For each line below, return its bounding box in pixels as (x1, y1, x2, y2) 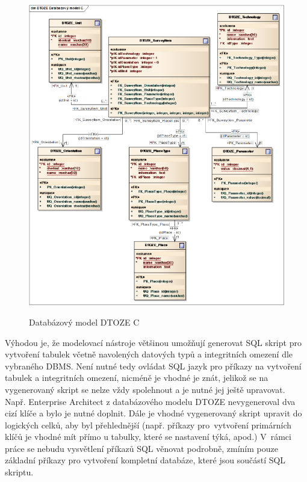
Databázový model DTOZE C (29, 315, 140, 328)
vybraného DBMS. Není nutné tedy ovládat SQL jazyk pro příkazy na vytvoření (5, 359, 302, 372)
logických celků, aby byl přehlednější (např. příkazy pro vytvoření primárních (5, 418, 292, 431)
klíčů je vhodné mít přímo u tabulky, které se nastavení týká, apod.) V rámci (5, 430, 291, 443)
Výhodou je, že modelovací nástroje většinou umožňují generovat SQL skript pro (5, 336, 302, 348)
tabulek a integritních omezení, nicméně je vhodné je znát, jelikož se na (5, 371, 268, 384)
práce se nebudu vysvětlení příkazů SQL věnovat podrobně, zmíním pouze (5, 442, 278, 454)
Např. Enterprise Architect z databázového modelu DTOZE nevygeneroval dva (5, 395, 296, 407)
